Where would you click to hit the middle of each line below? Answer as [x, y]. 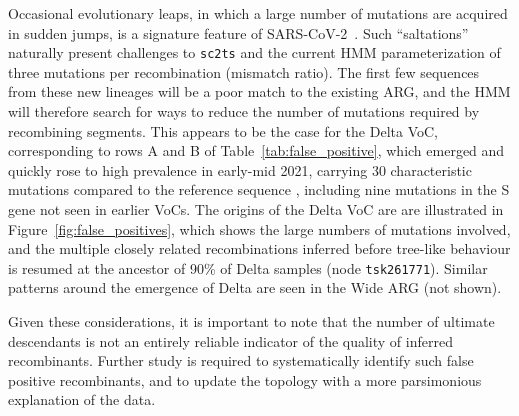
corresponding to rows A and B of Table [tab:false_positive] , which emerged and [256, 150]
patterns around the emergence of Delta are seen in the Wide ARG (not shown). [255, 287]
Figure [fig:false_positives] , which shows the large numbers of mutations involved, [259, 228]
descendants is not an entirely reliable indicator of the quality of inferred [230, 340]
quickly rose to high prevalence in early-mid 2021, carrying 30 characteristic [240, 169]
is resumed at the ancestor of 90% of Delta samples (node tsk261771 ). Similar [248, 267]
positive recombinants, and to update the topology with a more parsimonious [245, 379]
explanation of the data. [82, 399]
